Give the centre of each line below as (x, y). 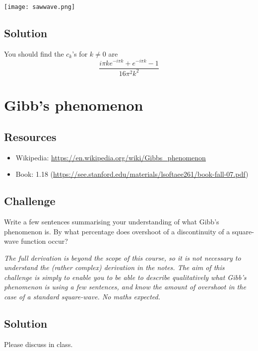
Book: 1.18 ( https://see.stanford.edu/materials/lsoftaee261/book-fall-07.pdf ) (132, 174)
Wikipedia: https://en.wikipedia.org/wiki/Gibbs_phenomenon (111, 157)
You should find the (34, 53)
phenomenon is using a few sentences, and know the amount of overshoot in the (125, 287)
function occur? (44, 241)
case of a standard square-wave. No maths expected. (82, 297)
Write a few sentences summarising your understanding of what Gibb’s (112, 221)
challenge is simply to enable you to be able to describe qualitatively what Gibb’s (125, 277)
